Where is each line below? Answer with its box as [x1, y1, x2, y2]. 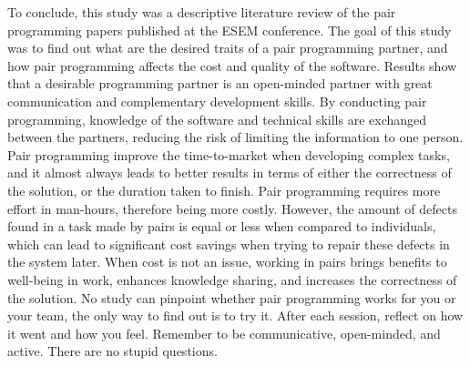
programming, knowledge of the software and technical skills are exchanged [7, 109, 427, 128]
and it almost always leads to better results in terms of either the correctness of [7, 163, 452, 182]
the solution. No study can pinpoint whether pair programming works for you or [7, 288, 456, 307]
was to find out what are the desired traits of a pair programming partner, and [7, 38, 448, 57]
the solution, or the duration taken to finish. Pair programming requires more [7, 180, 441, 199]
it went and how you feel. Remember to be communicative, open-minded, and [7, 323, 441, 342]
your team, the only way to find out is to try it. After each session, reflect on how [7, 306, 464, 325]
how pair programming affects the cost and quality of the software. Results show [7, 56, 457, 75]
